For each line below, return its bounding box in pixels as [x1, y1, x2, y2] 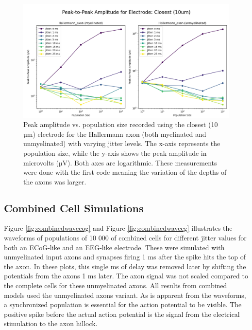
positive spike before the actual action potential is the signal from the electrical [4, 309, 240, 319]
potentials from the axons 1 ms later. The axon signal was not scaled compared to [4, 271, 248, 281]
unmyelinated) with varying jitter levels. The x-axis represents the [23, 138, 220, 148]
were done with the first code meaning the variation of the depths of [23, 167, 227, 177]
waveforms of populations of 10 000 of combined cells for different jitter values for [4, 233, 247, 243]
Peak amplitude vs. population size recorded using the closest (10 [23, 119, 218, 129]
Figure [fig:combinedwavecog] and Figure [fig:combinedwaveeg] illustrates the [4, 223, 233, 233]
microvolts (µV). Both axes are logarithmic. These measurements [23, 157, 217, 167]
